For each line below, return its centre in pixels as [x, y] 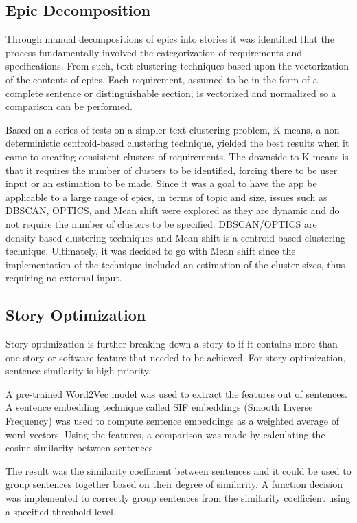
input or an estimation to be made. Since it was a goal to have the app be [161, 183]
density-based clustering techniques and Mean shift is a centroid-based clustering [176, 237]
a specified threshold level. [61, 511]
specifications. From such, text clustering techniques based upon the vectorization [177, 66]
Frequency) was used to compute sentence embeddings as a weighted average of [172, 421]
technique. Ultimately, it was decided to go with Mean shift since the [151, 251]
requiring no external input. [64, 278]
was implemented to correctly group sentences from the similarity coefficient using [178, 498]
